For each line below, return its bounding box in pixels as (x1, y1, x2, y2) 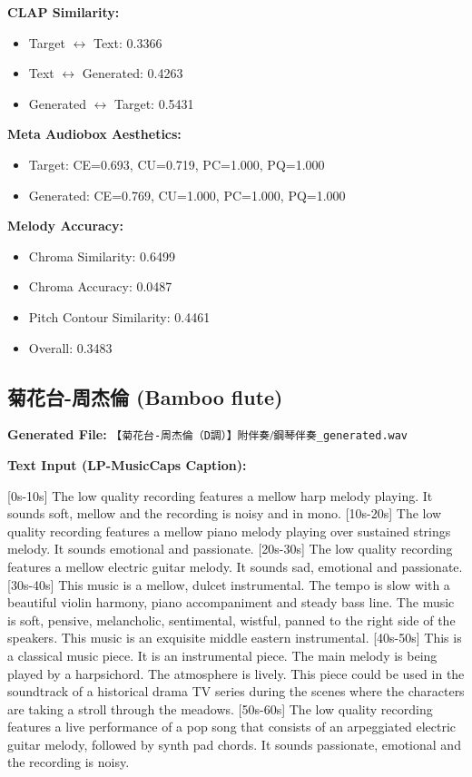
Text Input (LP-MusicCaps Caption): (7, 455, 247, 474)
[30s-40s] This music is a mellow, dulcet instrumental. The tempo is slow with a (7, 575, 450, 594)
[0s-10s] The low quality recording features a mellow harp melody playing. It (7, 486, 433, 505)
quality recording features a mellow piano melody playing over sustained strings (7, 521, 451, 540)
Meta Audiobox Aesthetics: (7, 124, 182, 143)
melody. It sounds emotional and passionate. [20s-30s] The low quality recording (7, 539, 453, 558)
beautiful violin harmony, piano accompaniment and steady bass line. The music (7, 593, 455, 612)
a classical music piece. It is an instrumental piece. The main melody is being (7, 645, 438, 664)
